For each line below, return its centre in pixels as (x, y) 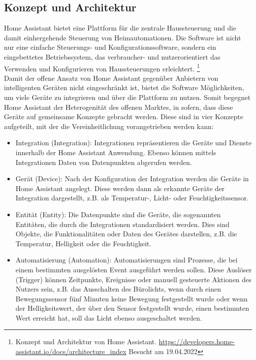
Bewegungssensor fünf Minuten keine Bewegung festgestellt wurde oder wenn (131, 298)
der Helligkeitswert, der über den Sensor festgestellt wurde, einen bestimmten (132, 308)
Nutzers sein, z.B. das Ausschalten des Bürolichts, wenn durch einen (118, 289)
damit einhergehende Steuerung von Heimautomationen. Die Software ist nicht (123, 37)
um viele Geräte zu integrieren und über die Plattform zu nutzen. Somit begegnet (127, 97)
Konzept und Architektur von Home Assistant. (86, 342)
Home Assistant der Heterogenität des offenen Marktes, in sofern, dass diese (119, 107)
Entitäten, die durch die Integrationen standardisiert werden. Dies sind (122, 224)
